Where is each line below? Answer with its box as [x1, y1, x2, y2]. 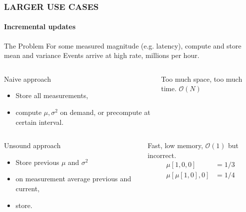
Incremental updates [4, 21, 76, 32]
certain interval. [15, 116, 64, 127]
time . [161, 83, 177, 94]
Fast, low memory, [148, 140, 203, 151]
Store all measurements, [15, 90, 88, 101]
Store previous [15, 157, 59, 167]
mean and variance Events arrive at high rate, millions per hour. [4, 50, 199, 60]
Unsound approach [4, 140, 61, 151]
